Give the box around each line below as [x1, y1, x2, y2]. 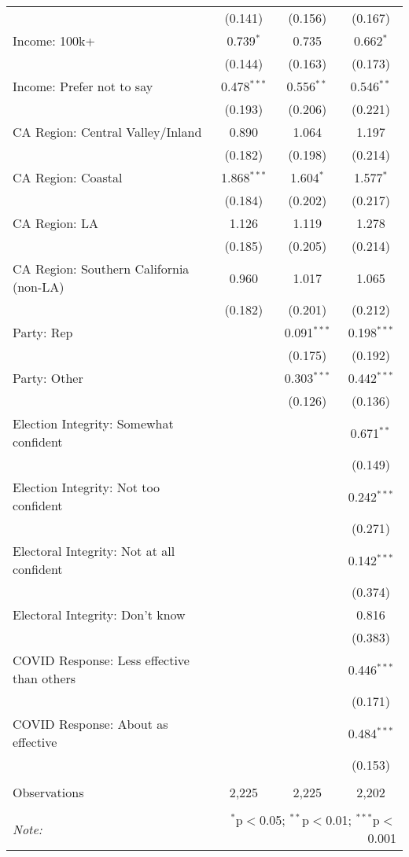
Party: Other [13, 369, 83, 387]
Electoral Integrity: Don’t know [13, 605, 186, 623]
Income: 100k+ [13, 31, 95, 50]
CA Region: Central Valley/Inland [13, 123, 202, 141]
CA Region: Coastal [13, 168, 123, 186]
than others [13, 669, 76, 687]
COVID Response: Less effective [13, 651, 190, 669]
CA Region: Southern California [13, 259, 190, 278]
